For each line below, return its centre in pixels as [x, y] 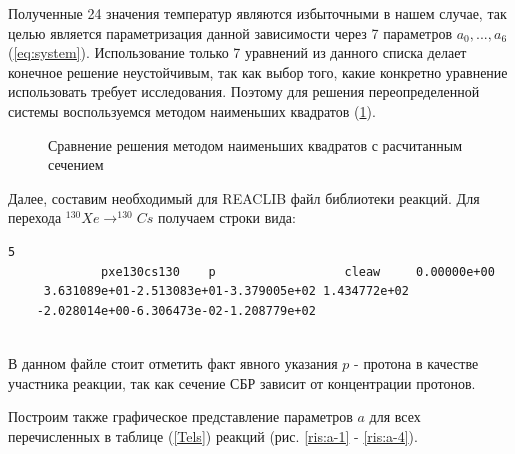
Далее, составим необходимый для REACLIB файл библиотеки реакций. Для [244, 197]
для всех [395, 416]
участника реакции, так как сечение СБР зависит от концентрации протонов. [242, 382]
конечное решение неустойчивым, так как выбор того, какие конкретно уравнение [258, 71]
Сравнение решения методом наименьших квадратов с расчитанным [255, 144]
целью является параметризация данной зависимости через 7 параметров [230, 32]
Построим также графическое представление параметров [180, 416]
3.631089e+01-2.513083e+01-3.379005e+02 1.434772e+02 [226, 291]
